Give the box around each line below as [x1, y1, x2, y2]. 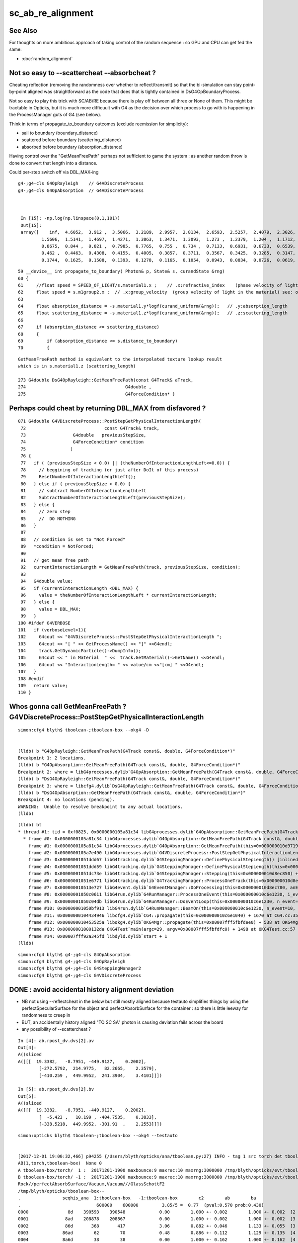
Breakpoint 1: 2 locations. [18, 755, 86, 761]
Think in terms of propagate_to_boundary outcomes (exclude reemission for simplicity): [9, 121, 188, 127]
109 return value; [18, 683, 68, 689]
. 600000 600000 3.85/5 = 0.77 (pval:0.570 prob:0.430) [18, 1202, 264, 1208]
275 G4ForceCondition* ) [18, 391, 175, 397]
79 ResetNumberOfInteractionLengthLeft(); [20, 474, 136, 480]
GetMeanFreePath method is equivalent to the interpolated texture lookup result [18, 356, 223, 362]
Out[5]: [18, 1093, 37, 1099]
